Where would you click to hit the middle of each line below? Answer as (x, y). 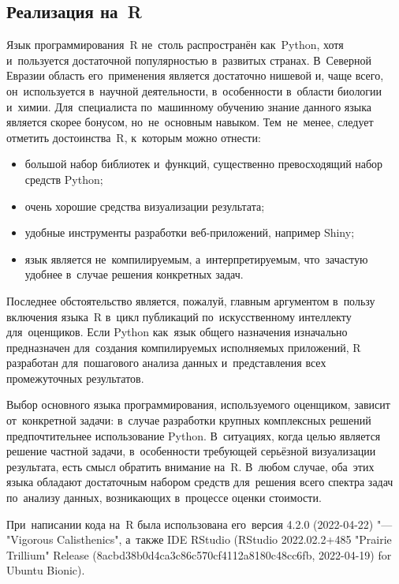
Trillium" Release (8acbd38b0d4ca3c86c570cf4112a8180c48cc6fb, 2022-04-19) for (199, 554)
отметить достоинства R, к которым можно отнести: (134, 137)
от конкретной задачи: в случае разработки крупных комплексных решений (189, 420)
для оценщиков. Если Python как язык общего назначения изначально (177, 332)
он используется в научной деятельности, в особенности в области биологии (194, 90)
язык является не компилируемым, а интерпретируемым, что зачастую (196, 258)
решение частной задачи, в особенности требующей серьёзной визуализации (191, 451)
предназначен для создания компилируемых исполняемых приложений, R (184, 347)
